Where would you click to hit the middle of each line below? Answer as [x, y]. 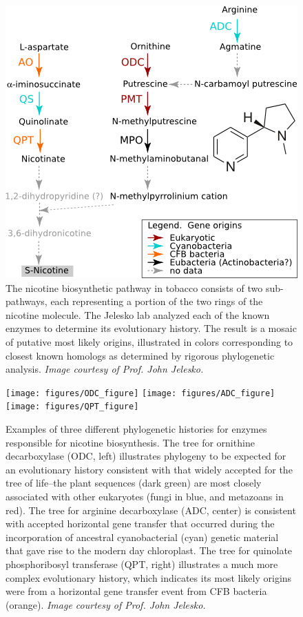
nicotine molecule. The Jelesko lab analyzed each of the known [138, 314]
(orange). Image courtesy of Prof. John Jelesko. [106, 604]
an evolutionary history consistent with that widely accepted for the [149, 469]
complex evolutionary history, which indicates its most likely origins [149, 577]
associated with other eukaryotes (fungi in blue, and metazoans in [145, 497]
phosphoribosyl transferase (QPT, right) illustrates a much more [142, 564]
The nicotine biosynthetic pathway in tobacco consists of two [134, 287]
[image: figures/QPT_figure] [72, 407]
